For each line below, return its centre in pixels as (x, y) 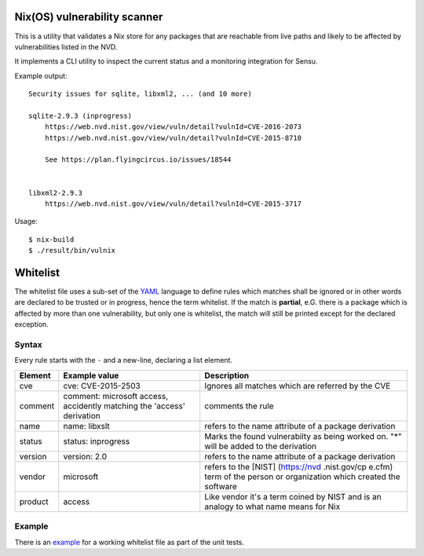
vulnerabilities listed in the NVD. (66, 46)
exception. (31, 324)
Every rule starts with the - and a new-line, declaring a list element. (124, 360)
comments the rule (239, 406)
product (34, 501)
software (221, 486)
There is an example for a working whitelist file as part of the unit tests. (130, 542)
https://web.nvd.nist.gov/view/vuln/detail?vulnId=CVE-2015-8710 (173, 138)
